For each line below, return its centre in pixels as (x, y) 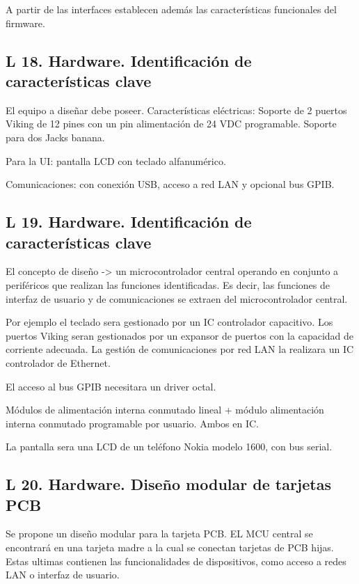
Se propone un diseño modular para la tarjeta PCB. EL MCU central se (159, 534)
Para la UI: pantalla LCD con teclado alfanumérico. (116, 160)
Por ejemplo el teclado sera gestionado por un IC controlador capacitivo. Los (169, 322)
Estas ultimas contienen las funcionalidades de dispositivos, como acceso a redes (176, 561)
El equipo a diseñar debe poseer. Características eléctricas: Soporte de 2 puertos (176, 110)
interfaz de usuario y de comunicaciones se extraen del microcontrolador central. (177, 298)
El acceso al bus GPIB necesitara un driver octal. (111, 386)
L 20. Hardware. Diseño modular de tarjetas (168, 484)
